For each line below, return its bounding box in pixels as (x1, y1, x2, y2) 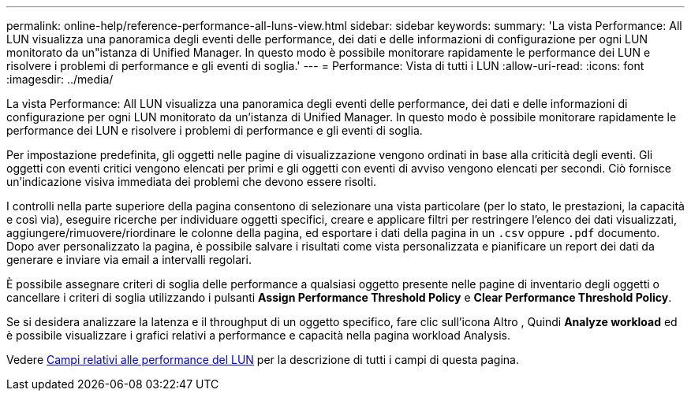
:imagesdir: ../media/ (6, 72, 114, 86)
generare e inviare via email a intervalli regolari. (6, 253, 252, 266)
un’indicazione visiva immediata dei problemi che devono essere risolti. (6, 175, 377, 188)
